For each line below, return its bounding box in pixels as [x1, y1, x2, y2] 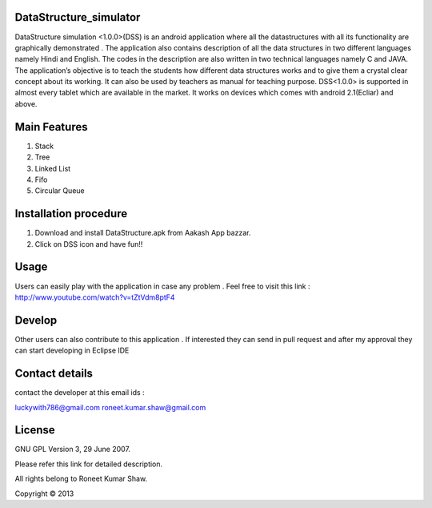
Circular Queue [34, 186, 85, 196]
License [14, 423, 55, 437]
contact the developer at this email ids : [14, 388, 145, 397]
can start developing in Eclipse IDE [14, 345, 130, 356]
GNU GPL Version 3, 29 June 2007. [14, 445, 131, 454]
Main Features [14, 120, 88, 134]
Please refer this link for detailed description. [14, 459, 163, 469]
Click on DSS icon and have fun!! [34, 239, 143, 248]
